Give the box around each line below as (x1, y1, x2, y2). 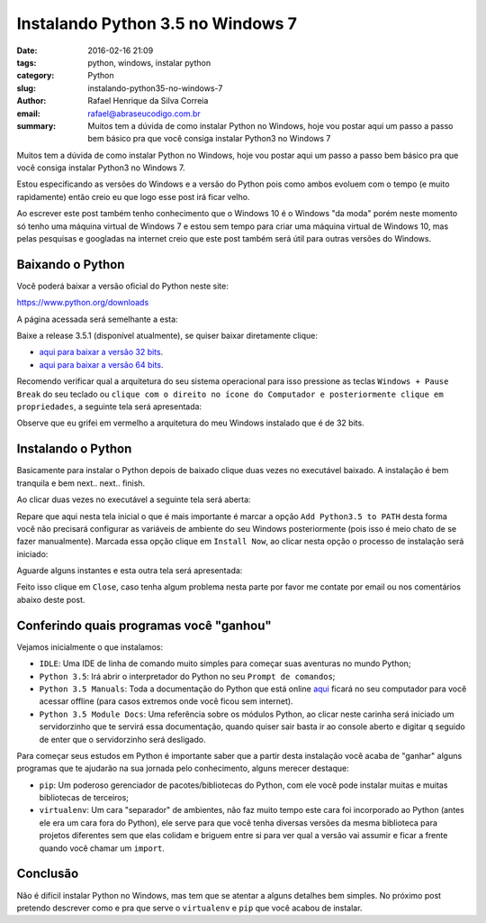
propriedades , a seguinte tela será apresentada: (16, 401, 202, 412)
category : (16, 70, 55, 81)
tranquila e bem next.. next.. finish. (16, 478, 146, 489)
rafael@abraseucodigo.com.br (87, 108, 202, 119)
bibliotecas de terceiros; (39, 792, 130, 803)
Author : (16, 96, 47, 106)
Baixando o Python (16, 257, 125, 272)
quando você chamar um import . (39, 843, 166, 854)
